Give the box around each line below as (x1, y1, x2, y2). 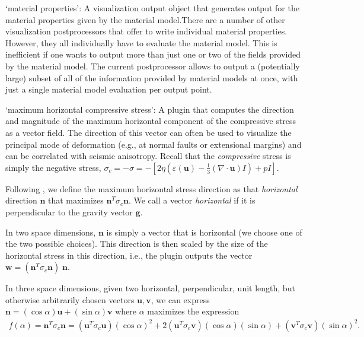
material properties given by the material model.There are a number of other (5, 13, 285, 26)
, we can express (151, 293, 210, 306)
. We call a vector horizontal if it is (128, 194, 256, 206)
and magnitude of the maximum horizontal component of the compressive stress (5, 115, 296, 127)
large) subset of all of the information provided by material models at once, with (5, 71, 298, 84)
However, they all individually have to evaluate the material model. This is (5, 36, 277, 49)
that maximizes (48, 194, 104, 206)
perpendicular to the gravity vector (5, 205, 133, 218)
